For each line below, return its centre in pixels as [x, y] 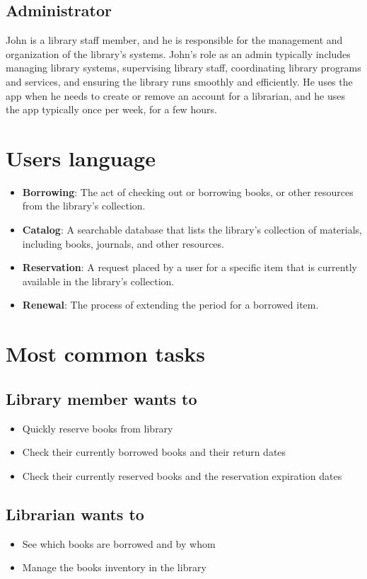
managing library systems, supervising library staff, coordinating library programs [183, 68]
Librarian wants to [75, 514]
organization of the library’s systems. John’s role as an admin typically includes [178, 53]
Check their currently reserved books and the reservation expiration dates [182, 475]
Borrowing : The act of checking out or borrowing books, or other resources [188, 191]
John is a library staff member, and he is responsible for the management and [174, 40]
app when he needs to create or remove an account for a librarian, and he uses [175, 95]
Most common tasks [105, 354]
